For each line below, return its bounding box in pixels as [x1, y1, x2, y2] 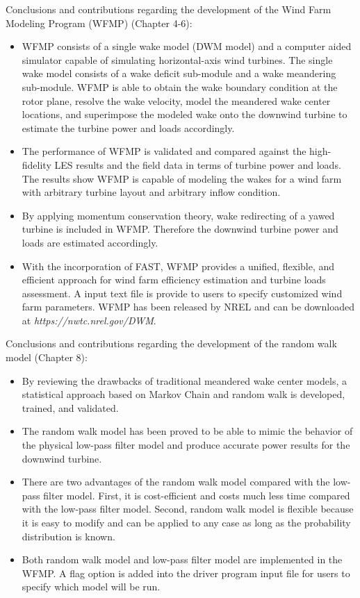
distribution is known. [22, 529, 115, 543]
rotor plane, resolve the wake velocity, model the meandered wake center [22, 93, 331, 108]
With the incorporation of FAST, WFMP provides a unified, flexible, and [22, 258, 335, 273]
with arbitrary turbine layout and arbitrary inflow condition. [22, 185, 281, 199]
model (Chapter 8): [6, 350, 88, 365]
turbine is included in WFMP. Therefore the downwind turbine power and [22, 222, 338, 236]
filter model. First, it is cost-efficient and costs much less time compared [43, 488, 350, 502]
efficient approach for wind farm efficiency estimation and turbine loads [22, 272, 326, 287]
